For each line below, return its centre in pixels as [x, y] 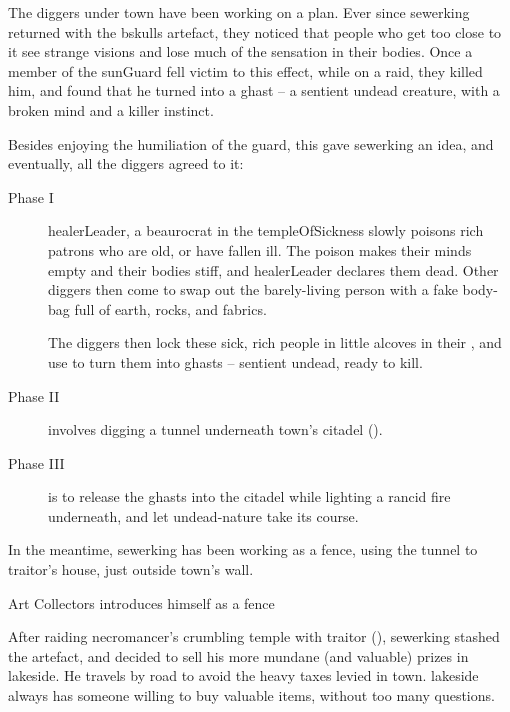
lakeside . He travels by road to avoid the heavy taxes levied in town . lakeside [243, 675]
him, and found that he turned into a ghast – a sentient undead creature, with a [254, 90]
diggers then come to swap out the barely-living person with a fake [253, 289]
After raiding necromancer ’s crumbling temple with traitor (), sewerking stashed [254, 636]
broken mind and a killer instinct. [111, 109]
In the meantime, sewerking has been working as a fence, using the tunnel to [243, 549]
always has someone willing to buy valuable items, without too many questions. [251, 695]
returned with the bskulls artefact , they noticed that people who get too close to [255, 31]
